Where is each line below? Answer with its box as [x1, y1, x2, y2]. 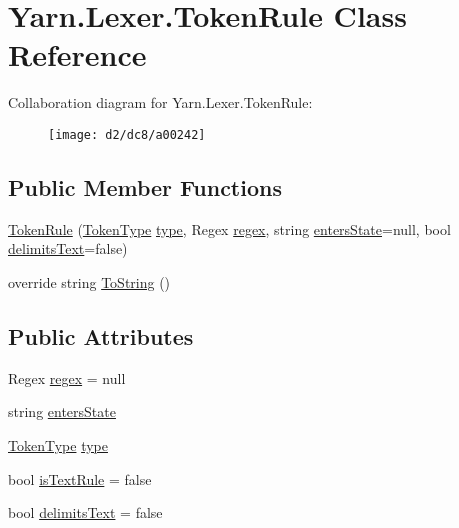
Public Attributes [8, 320, 194, 351]
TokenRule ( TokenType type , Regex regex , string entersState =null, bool [8, 218, 451, 239]
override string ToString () [8, 271, 171, 292]
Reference [8, 34, 147, 75]
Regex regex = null [8, 367, 126, 388]
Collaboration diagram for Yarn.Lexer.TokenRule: [8, 92, 313, 113]
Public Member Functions [8, 171, 282, 202]
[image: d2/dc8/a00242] [48, 127, 206, 142]
